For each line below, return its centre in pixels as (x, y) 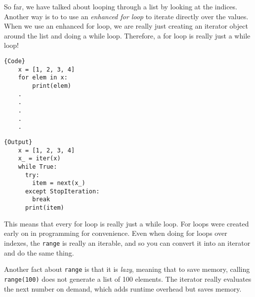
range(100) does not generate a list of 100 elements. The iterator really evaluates (128, 278)
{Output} (18, 142)
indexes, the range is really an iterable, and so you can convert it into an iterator (127, 242)
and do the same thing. (39, 252)
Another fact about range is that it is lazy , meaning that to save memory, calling (127, 269)
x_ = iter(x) (39, 159)
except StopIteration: (62, 191)
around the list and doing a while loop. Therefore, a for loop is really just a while (127, 35)
